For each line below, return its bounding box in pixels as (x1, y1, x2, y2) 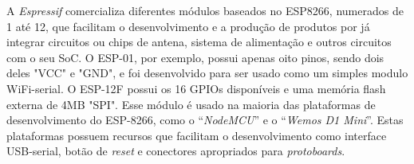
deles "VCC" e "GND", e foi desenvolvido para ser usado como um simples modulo (6, 64, 408, 81)
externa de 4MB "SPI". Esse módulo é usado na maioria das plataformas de (6, 96, 376, 112)
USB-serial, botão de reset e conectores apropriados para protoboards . (6, 143, 345, 159)
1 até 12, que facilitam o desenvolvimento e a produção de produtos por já (6, 18, 370, 34)
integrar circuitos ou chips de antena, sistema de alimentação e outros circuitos (6, 33, 392, 50)
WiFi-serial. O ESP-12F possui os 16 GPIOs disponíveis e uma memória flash (6, 80, 386, 96)
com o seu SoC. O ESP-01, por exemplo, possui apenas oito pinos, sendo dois (6, 49, 384, 65)
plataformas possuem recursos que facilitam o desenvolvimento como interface (6, 127, 387, 143)
